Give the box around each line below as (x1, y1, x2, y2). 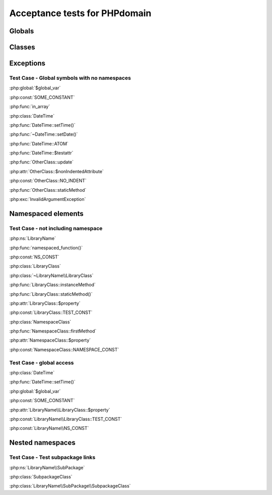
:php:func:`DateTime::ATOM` (9, 140, 69, 146)
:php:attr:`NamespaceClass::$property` (9, 337, 91, 343)
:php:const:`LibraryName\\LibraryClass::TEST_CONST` (9, 416, 122, 422)
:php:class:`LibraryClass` (9, 263, 61, 269)
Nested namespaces (9, 438, 76, 447)
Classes (9, 43, 35, 51)
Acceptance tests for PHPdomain (9, 8, 152, 19)
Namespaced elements (9, 209, 84, 218)
